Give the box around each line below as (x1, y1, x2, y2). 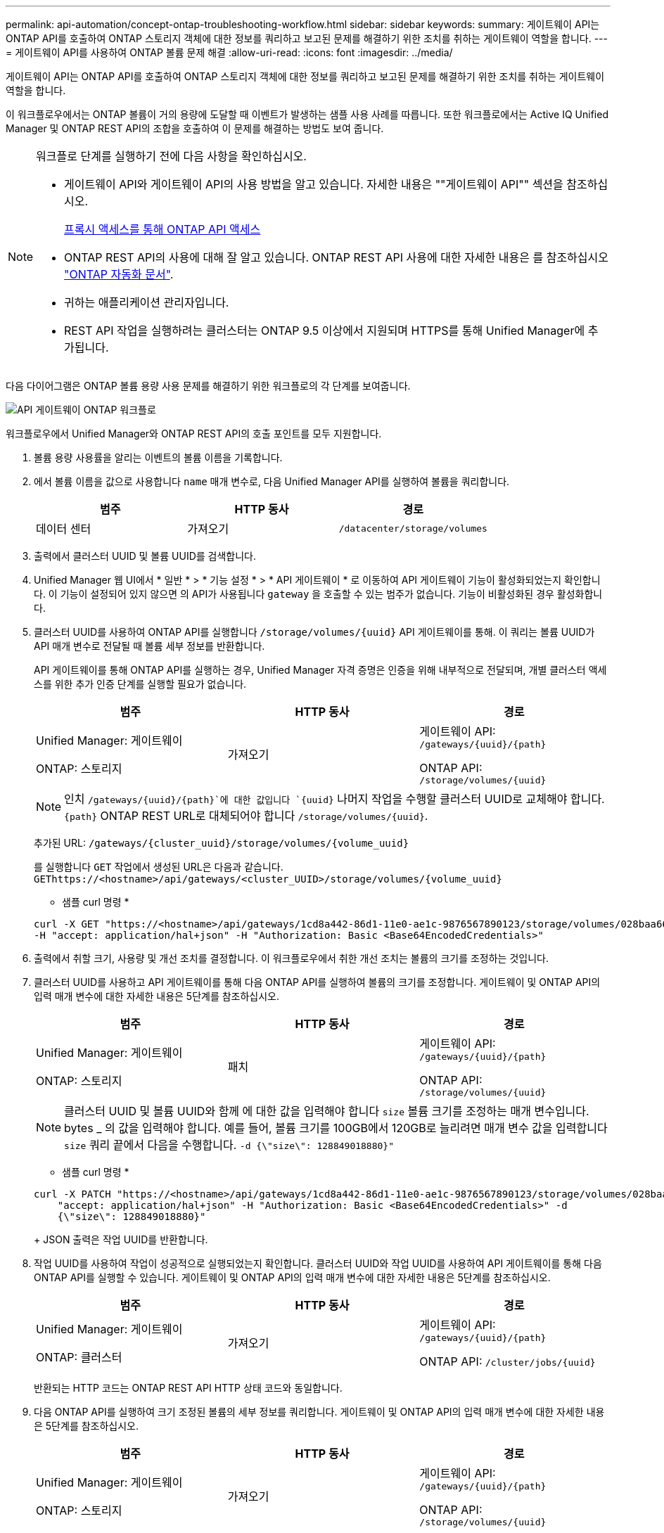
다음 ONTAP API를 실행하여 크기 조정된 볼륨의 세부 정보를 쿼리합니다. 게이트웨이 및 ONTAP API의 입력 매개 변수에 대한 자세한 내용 (34, 1406, 605, 1418)
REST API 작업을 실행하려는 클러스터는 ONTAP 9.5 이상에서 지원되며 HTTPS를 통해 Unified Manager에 (64, 323, 585, 338)
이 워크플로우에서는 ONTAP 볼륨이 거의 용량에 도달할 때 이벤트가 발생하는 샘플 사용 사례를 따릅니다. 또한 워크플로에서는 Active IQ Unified (6, 108, 608, 120)
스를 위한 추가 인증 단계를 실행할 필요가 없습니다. (34, 678, 247, 690)
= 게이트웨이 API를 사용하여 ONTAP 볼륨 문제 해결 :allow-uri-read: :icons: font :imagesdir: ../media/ (6, 46, 453, 58)
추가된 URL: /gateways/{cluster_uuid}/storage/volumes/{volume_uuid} (34, 837, 409, 849)
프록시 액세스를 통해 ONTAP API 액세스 (64, 222, 261, 236)
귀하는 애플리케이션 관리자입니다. (64, 295, 229, 309)
